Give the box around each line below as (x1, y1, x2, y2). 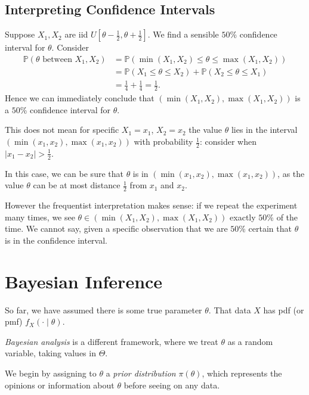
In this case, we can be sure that (5, 167, 123, 179)
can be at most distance (33, 179, 120, 191)
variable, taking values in (5, 347, 96, 359)
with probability (134, 135, 193, 148)
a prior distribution (106, 366, 176, 379)
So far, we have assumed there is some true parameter (5, 303, 202, 316)
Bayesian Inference (5, 269, 163, 293)
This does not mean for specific (5, 123, 119, 136)
